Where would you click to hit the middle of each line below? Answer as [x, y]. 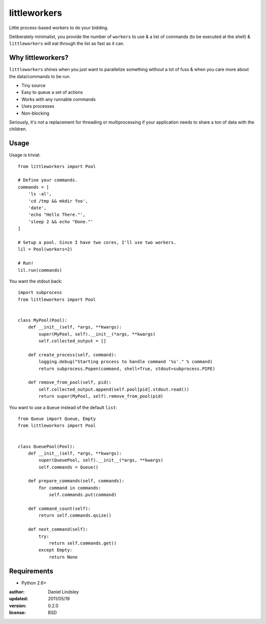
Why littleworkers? [39, 58]
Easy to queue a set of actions [52, 92]
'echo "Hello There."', [57, 215]
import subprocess [40, 292]
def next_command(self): [58, 529]
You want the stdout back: [36, 281]
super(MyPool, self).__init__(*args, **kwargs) [97, 334]
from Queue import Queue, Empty [57, 418]
